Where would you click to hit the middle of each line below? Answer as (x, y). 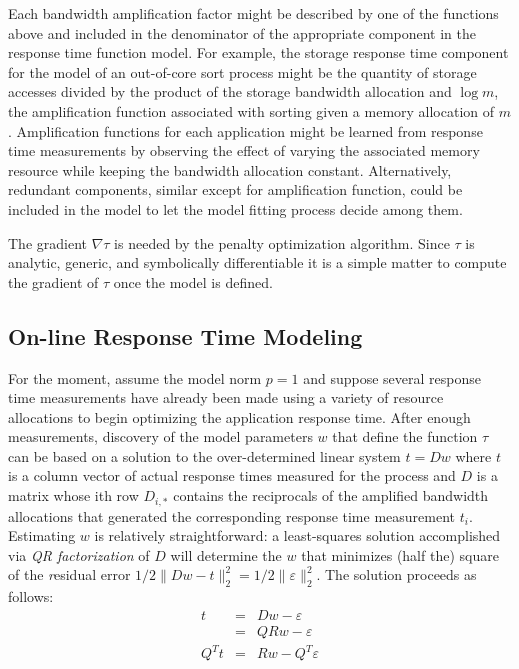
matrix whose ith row (73, 495)
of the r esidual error (69, 574)
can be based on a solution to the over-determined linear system (204, 455)
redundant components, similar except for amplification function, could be (235, 189)
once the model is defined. (193, 281)
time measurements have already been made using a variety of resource (226, 397)
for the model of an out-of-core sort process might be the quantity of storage (242, 71)
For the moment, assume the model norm (135, 377)
